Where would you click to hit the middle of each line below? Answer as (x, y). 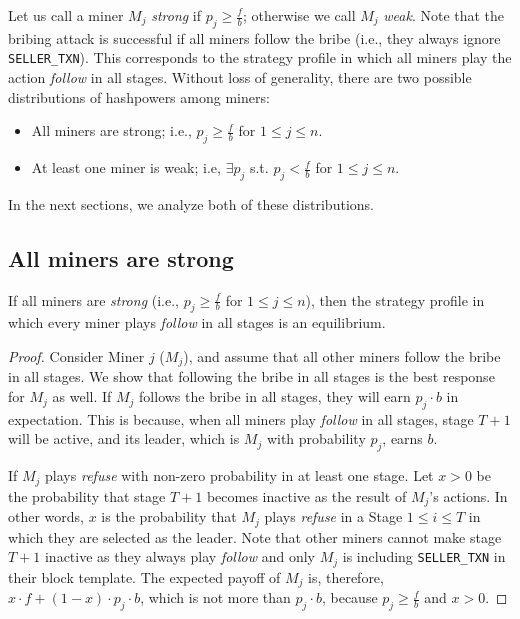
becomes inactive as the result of (306, 495)
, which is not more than (215, 597)
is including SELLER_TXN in (424, 556)
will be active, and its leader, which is (124, 438)
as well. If (82, 396)
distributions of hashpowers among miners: (139, 96)
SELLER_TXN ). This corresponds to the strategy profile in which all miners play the (260, 57)
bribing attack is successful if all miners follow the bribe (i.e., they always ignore (254, 37)
